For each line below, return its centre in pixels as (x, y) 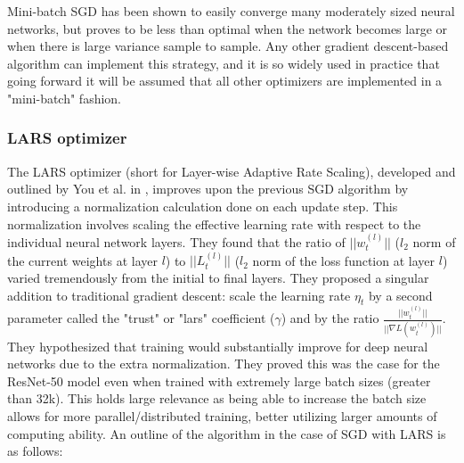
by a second (400, 295)
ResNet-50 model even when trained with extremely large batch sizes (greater (219, 380)
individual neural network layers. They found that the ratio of (176, 241)
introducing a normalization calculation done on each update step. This (203, 206)
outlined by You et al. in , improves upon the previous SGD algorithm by (208, 189)
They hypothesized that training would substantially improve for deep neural (218, 346)
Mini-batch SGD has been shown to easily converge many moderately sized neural (231, 11)
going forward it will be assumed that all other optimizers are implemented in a (225, 81)
